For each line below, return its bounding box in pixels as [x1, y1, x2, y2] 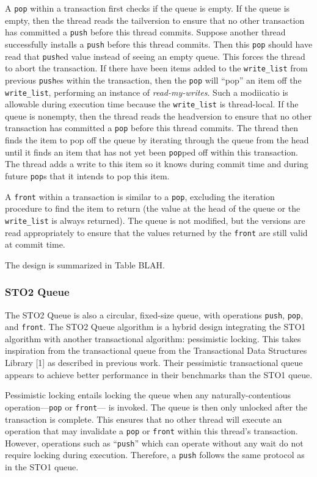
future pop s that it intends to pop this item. [5, 169, 170, 182]
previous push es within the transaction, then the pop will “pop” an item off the [5, 73, 302, 86]
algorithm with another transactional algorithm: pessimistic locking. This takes [5, 332, 301, 345]
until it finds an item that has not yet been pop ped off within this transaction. [5, 145, 298, 158]
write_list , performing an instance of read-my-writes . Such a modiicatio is [5, 85, 288, 98]
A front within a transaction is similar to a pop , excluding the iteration [5, 190, 275, 203]
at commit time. [5, 238, 65, 251]
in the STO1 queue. [5, 461, 79, 473]
